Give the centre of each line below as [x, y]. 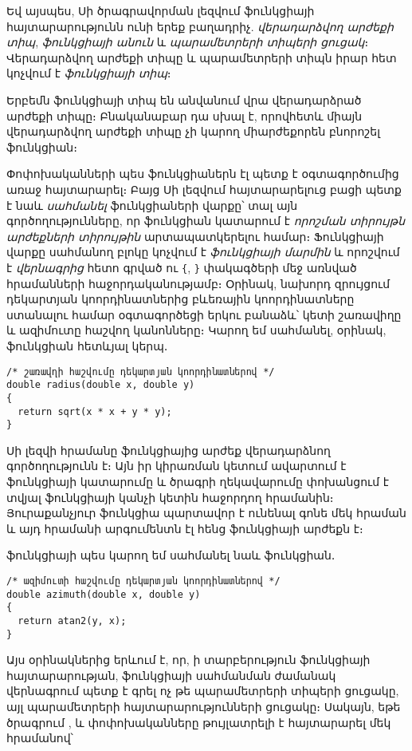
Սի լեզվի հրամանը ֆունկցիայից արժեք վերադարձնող [169, 450]
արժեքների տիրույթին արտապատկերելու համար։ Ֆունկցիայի [195, 236]
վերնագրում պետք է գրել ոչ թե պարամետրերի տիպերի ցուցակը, [203, 691]
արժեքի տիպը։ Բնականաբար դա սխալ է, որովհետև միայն [184, 115]
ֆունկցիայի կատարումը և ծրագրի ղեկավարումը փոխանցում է [198, 481]
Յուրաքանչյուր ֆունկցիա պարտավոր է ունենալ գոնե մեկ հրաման [206, 513]
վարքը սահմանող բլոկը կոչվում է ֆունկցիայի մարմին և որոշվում [203, 252]
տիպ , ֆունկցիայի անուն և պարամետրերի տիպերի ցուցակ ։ [188, 42]
